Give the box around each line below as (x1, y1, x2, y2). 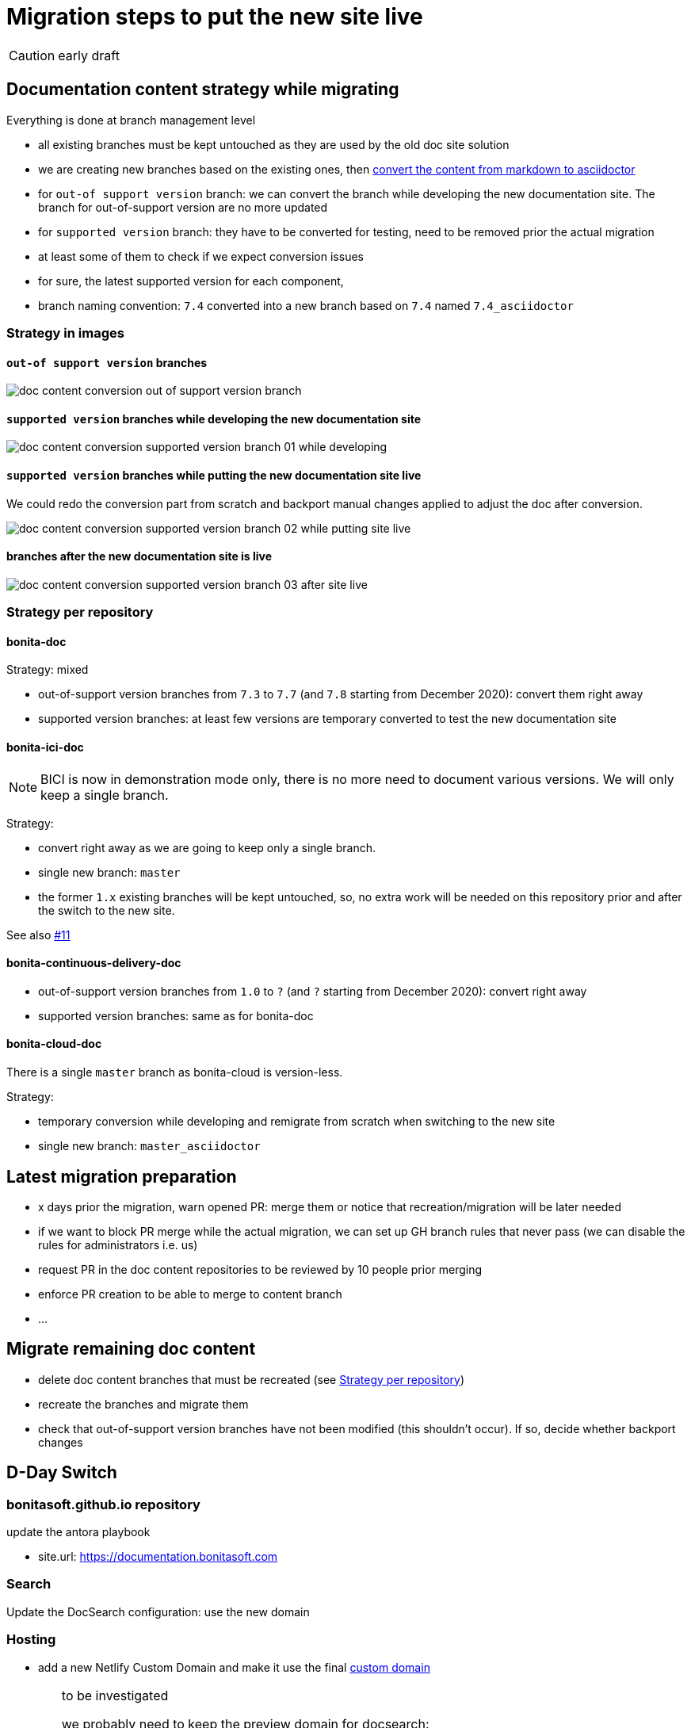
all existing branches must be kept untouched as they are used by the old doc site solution (38, 137, 510, 151)
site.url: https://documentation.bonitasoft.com (38, 1550, 278, 1563)
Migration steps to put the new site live (6, 3, 423, 30)
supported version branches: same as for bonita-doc (38, 1008, 314, 1023)
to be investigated (61, 1687, 169, 1703)
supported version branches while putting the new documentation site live (6, 468, 422, 483)
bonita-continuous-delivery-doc (6, 956, 181, 970)
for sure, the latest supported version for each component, (38, 273, 344, 288)
